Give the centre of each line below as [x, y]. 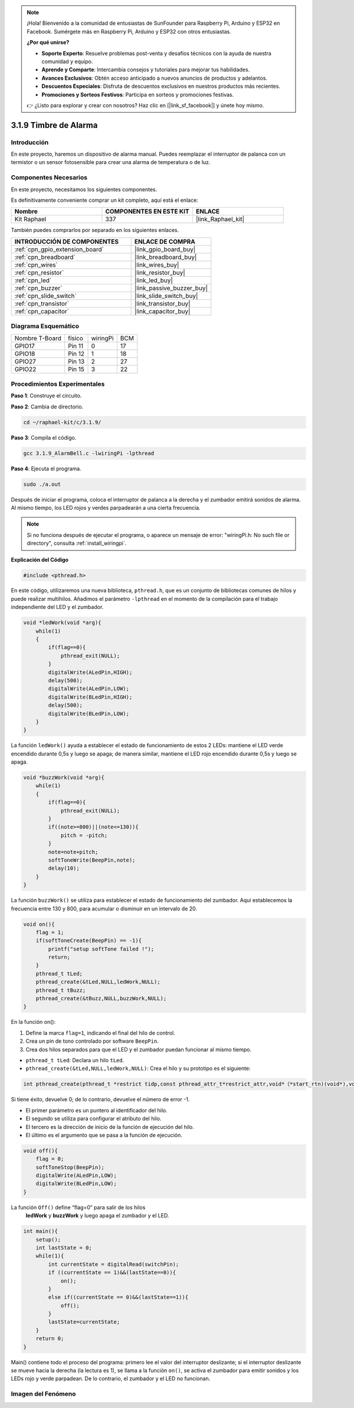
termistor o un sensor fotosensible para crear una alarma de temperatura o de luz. [111, 162]
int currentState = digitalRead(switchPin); [114, 1264]
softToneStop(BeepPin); [70, 1167]
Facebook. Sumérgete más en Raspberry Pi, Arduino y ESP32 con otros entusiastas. [129, 31]
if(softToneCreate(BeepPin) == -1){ [88, 941]
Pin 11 [76, 346]
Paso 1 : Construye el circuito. [46, 396]
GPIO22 [25, 369]
